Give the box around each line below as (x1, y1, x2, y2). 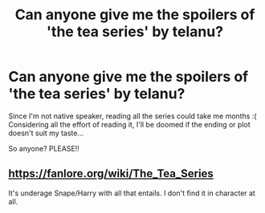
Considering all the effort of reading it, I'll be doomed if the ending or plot (8, 119, 251, 129)
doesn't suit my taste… (8, 128, 84, 138)
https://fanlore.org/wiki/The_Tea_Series (8, 167, 214, 181)
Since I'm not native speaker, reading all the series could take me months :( (8, 111, 257, 121)
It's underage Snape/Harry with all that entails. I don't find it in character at (8, 188, 255, 198)
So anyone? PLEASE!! (8, 143, 80, 153)
